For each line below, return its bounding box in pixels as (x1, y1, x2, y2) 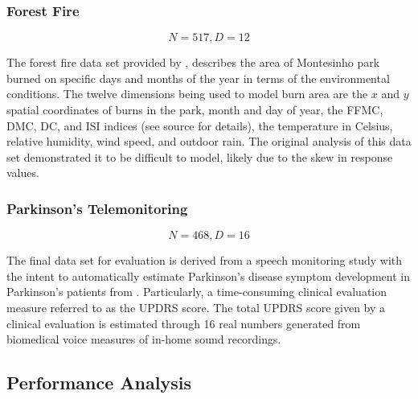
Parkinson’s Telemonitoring (6, 198, 188, 218)
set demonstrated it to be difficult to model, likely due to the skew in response (6, 148, 393, 165)
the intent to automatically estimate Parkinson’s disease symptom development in (6, 267, 410, 284)
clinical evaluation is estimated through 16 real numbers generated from (6, 315, 361, 331)
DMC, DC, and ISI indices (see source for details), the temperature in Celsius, (6, 117, 393, 134)
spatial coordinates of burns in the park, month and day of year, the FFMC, (6, 101, 383, 117)
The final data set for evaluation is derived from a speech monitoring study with (6, 252, 403, 269)
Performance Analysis (6, 370, 191, 395)
